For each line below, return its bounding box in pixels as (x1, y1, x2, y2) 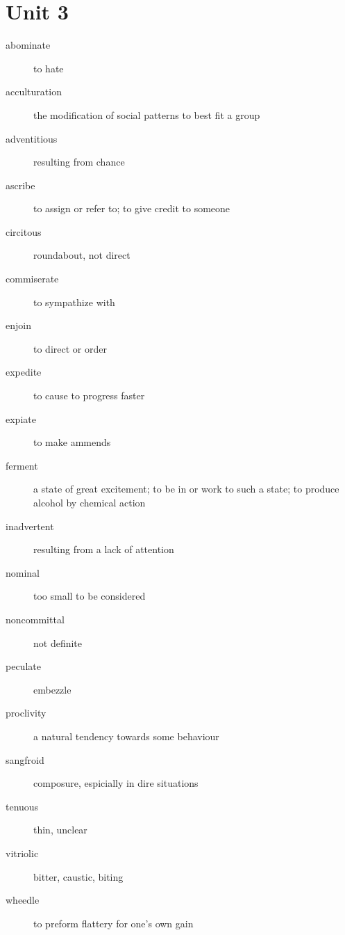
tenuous (6, 799, 39, 813)
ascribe (6, 177, 35, 192)
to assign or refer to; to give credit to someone (33, 201, 230, 216)
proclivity (6, 705, 47, 720)
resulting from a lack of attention (33, 542, 174, 557)
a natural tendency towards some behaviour (33, 728, 219, 743)
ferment (6, 458, 38, 472)
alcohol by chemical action (33, 495, 146, 509)
